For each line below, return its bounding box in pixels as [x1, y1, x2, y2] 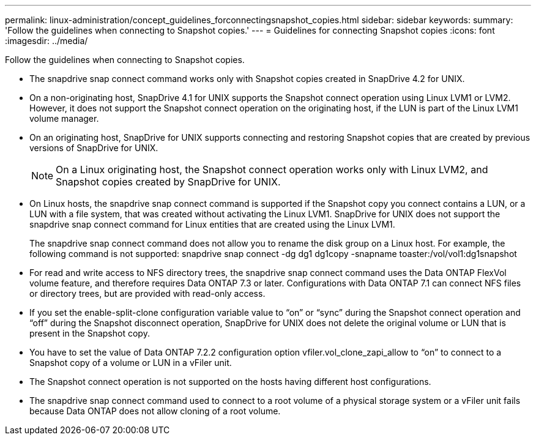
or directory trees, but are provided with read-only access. [29, 288, 266, 299]
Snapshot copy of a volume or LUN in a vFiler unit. [29, 357, 232, 368]
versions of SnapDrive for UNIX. [29, 143, 158, 153]
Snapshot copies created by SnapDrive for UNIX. [56, 176, 281, 188]
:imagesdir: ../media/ [5, 35, 88, 46]
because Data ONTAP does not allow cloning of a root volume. [29, 406, 281, 416]
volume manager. [29, 113, 99, 124]
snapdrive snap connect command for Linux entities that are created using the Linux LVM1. [29, 219, 395, 229]
